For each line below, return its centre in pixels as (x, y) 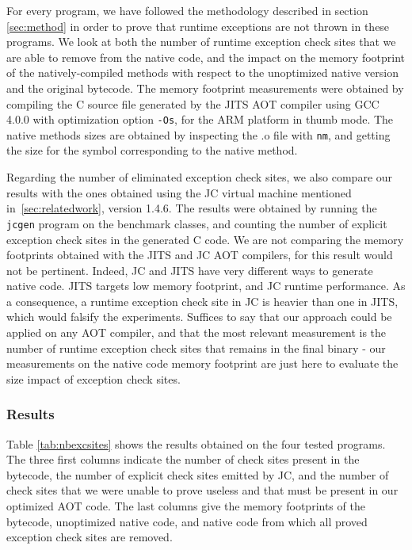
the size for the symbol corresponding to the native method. (152, 150)
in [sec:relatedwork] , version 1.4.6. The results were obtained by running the (192, 208)
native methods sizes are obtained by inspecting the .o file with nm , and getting (198, 134)
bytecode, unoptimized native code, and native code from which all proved (187, 521)
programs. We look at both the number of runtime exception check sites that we (201, 42)
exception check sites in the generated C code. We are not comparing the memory (205, 239)
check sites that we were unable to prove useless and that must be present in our (202, 490)
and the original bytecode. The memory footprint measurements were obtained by (205, 88)
